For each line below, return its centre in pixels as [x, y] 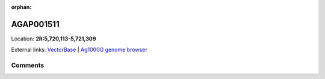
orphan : [21, 7]
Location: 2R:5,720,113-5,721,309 [54, 39]
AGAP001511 [35, 24]
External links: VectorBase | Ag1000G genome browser [79, 50]
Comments [28, 65]
